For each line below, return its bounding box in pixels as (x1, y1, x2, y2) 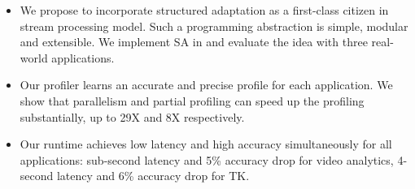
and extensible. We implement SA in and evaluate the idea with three (20, 33, 368, 50)
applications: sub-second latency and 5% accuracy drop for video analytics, (20, 151, 394, 168)
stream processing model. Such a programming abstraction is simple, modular (20, 17, 408, 34)
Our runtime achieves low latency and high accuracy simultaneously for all (20, 135, 392, 152)
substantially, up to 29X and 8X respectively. (20, 108, 245, 125)
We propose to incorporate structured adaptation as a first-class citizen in (20, 2, 389, 18)
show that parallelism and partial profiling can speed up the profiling (20, 92, 365, 109)
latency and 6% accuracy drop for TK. (56, 167, 250, 184)
